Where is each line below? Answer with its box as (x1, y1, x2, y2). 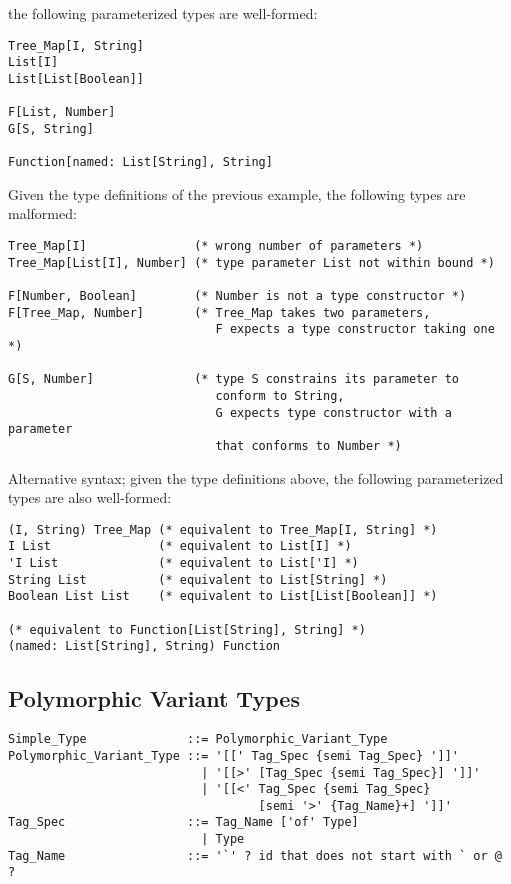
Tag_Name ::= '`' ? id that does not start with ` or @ (8, 848, 502, 863)
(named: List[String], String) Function (8, 639, 281, 654)
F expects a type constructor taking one (215, 322, 495, 337)
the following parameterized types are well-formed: (8, 3, 318, 23)
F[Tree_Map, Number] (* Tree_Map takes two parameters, (8, 305, 431, 320)
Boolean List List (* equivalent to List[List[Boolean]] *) (8, 589, 438, 604)
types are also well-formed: (8, 487, 172, 508)
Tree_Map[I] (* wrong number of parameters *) (8, 239, 424, 254)
